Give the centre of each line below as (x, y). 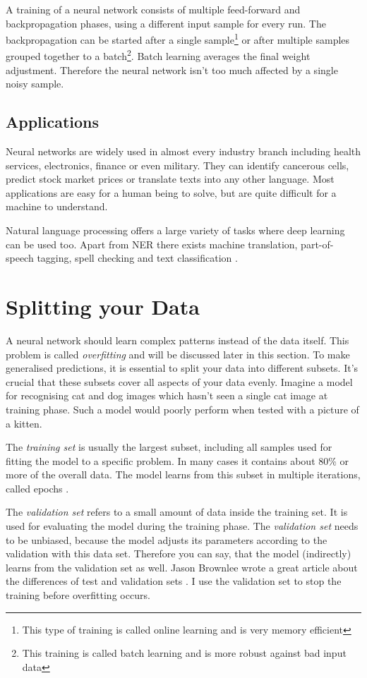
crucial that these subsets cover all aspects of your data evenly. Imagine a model (179, 381)
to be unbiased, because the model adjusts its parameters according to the (167, 539)
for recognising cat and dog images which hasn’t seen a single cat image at (167, 395)
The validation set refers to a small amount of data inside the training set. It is (177, 512)
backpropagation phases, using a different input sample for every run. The (166, 23)
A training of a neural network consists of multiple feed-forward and (153, 9)
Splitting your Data (103, 307)
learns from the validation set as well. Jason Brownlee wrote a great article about (182, 567)
